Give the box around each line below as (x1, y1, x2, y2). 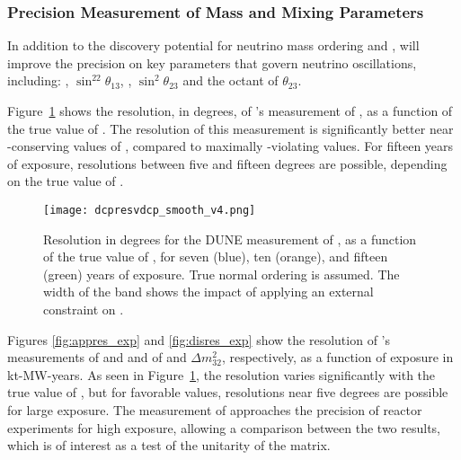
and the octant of (182, 71, 279, 90)
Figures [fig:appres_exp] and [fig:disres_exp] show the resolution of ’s (7, 330, 390, 349)
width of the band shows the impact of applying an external (43, 282, 374, 301)
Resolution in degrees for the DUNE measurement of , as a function (43, 229, 417, 248)
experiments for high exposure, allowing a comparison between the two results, (7, 418, 441, 437)
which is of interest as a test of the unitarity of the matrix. (7, 436, 331, 455)
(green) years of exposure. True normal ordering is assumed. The (43, 264, 400, 283)
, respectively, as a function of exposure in (221, 348, 454, 367)
